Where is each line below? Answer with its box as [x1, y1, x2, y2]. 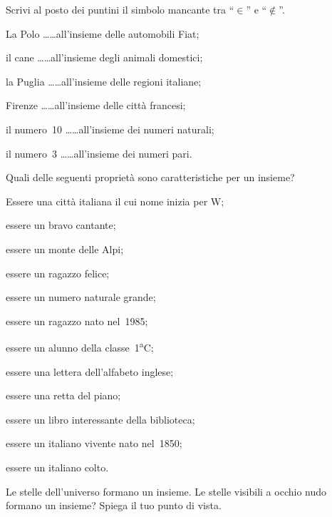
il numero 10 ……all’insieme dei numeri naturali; [6, 121, 214, 136]
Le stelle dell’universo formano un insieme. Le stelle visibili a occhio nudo [6, 483, 327, 498]
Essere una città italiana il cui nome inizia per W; [6, 193, 224, 208]
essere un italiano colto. [6, 459, 109, 474]
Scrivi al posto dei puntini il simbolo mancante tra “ [6, 2, 234, 16]
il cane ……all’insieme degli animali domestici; [6, 50, 203, 65]
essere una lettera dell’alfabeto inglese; [6, 364, 174, 379]
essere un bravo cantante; [6, 217, 116, 232]
